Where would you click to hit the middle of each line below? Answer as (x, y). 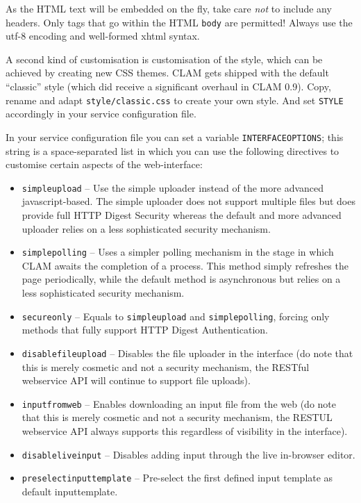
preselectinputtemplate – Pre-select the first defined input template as (177, 478)
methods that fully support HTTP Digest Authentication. (145, 330)
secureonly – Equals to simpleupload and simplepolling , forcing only (176, 316)
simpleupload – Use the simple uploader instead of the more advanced (173, 187)
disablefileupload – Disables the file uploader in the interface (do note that (187, 353)
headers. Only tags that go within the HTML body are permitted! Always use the (179, 22)
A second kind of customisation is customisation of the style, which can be (164, 59)
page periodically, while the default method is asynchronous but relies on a (181, 279)
